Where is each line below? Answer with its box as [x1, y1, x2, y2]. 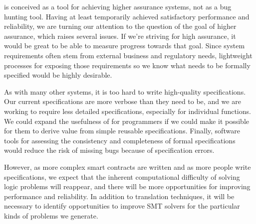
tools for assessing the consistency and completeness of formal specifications [4, 135, 236, 145]
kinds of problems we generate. [4, 210, 98, 221]
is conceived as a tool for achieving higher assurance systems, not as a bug [4, 1, 232, 11]
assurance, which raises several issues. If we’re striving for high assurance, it [4, 30, 236, 41]
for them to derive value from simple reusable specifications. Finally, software [4, 125, 240, 136]
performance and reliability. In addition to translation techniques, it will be [4, 191, 235, 201]
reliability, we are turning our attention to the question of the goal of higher [4, 21, 237, 31]
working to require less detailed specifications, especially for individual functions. [4, 106, 251, 116]
